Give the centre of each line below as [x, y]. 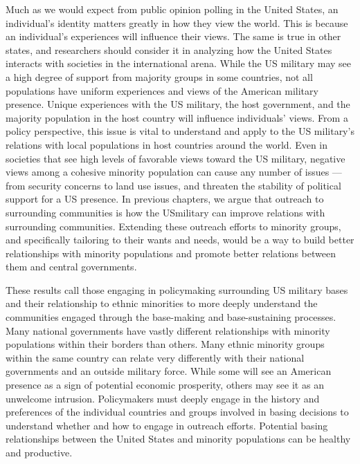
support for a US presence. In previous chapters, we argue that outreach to [165, 199]
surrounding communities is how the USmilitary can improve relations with [165, 212]
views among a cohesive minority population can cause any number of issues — [174, 172]
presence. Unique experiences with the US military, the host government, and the [178, 104]
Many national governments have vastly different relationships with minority [168, 330]
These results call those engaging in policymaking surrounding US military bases [177, 289]
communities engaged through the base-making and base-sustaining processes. [171, 317]
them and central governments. [71, 267]
